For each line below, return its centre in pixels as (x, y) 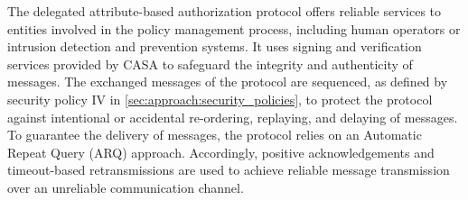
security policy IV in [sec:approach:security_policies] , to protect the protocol (220, 99)
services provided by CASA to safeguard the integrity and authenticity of (210, 64)
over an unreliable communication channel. (126, 187)
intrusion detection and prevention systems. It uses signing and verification (215, 46)
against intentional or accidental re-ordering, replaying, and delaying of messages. (233, 117)
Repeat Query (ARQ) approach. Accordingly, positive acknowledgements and (221, 152)
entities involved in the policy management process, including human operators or (234, 28)
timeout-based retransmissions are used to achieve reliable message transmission (229, 170)
